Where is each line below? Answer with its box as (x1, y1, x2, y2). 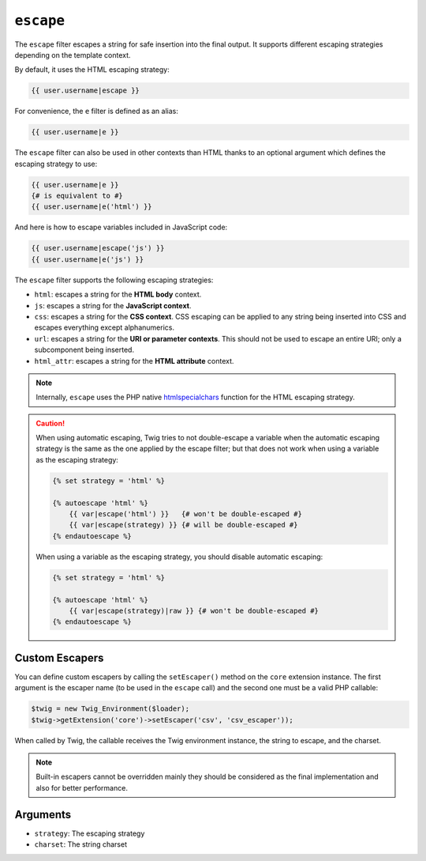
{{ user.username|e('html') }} (31, 202, 153, 211)
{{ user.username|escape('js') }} (31, 244, 165, 253)
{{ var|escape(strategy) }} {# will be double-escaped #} (69, 520, 298, 530)
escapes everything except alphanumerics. (34, 323, 175, 332)
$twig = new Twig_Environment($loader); (31, 704, 189, 713)
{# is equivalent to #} (31, 191, 124, 201)
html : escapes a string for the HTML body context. (34, 289, 202, 300)
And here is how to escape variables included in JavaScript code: (14, 222, 228, 232)
